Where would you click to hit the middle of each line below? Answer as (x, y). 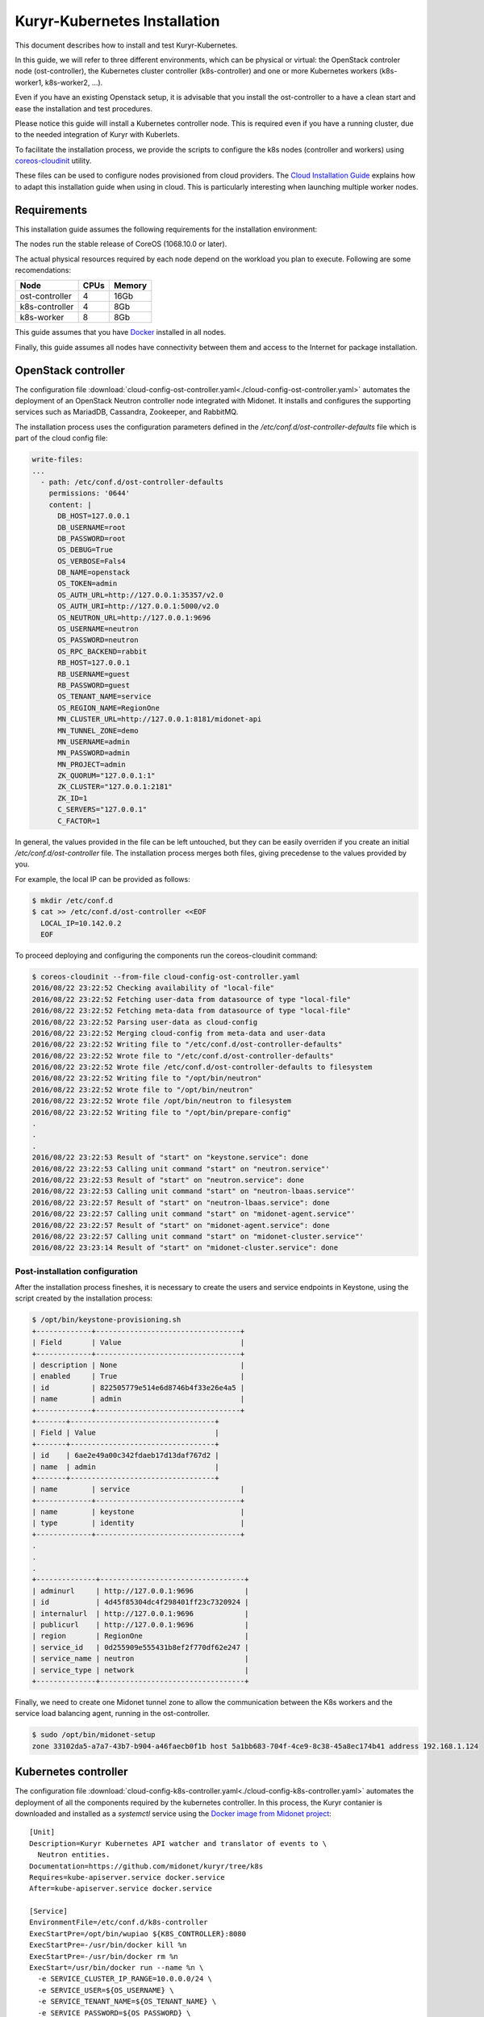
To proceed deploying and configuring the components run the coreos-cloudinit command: (166, 955)
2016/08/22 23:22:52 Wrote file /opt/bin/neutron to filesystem (162, 1101)
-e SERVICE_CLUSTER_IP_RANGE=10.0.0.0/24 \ (125, 1979)
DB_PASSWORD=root (92, 538)
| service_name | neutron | (140, 1659)
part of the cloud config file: (61, 438)
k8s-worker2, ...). (74, 82)
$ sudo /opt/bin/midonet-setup (94, 1735)
